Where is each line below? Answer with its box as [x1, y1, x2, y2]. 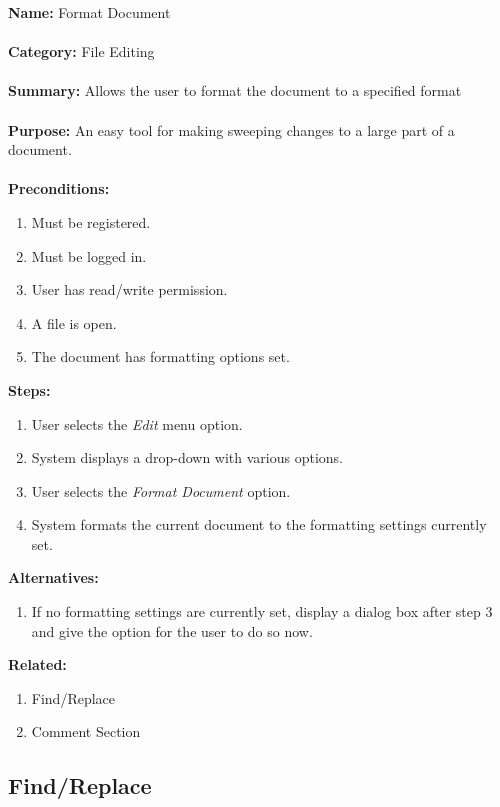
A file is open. [31, 312, 117, 333]
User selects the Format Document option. [31, 480, 291, 501]
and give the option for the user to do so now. [31, 620, 313, 641]
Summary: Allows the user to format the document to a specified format [8, 80, 462, 101]
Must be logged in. [31, 245, 147, 266]
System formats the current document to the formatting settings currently [31, 514, 487, 535]
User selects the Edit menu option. [31, 413, 243, 434]
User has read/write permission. [31, 279, 228, 300]
